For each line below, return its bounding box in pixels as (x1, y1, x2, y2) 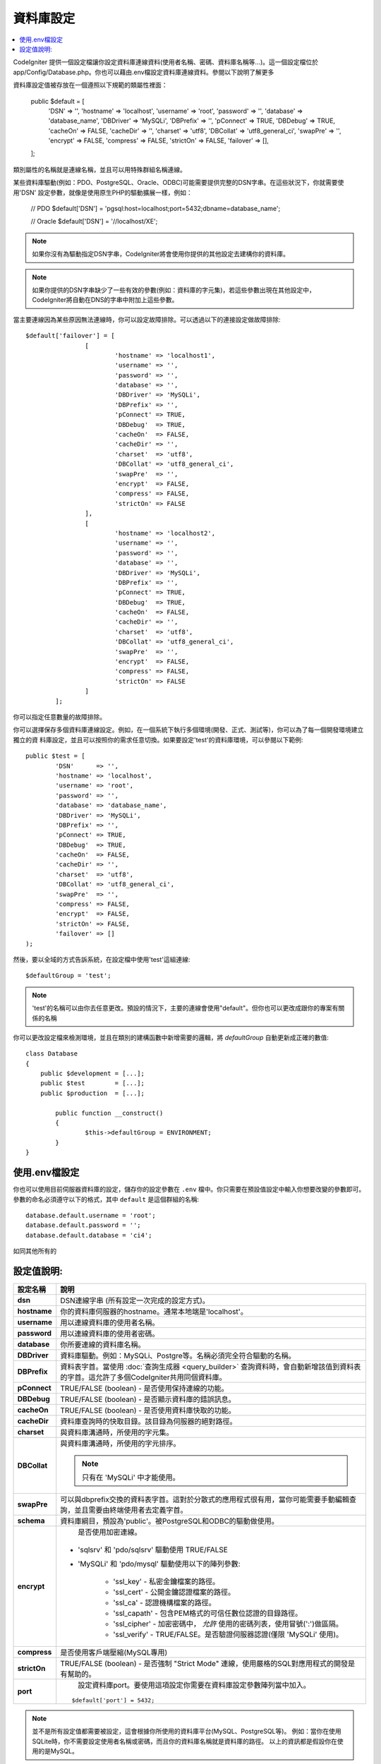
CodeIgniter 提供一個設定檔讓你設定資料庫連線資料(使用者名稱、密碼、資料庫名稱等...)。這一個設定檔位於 (13, 58, 319, 66)
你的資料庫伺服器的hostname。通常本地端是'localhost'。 (60, 1306, 248, 1316)
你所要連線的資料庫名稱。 (60, 1339, 145, 1349)
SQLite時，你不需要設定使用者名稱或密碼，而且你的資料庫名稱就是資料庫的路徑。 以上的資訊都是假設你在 (32, 1736, 338, 1746)
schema (17, 1516, 45, 1526)
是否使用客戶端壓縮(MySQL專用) (60, 1648, 168, 1657)
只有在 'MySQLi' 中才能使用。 (81, 1472, 180, 1482)
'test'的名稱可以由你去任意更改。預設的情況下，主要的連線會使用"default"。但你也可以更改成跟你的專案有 (32, 1004, 339, 1013)
